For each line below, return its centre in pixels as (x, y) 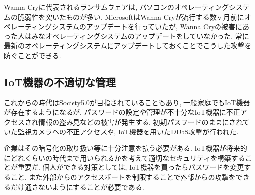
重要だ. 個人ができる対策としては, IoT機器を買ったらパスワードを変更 (131, 167)
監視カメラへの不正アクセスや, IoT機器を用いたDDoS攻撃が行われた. (128, 131)
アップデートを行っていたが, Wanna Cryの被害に (164, 26)
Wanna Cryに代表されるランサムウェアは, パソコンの (89, 7)
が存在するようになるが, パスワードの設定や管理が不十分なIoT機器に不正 (122, 112)
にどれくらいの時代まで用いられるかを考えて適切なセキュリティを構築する (125, 157)
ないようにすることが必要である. (91, 186)
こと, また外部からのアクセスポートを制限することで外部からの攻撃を (123, 177)
